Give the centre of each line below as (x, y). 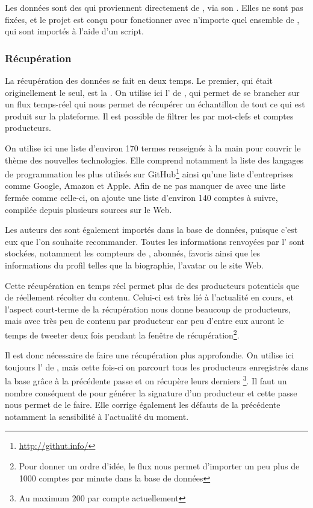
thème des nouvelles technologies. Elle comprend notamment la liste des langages (154, 160)
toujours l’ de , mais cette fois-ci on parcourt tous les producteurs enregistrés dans (156, 367)
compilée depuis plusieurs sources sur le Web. (88, 209)
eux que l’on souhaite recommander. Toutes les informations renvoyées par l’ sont (155, 241)
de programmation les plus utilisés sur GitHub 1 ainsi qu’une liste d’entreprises (149, 173)
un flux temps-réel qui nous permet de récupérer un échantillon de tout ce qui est (155, 104)
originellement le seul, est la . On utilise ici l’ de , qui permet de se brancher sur (152, 92)
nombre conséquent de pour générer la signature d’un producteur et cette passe (151, 392)
